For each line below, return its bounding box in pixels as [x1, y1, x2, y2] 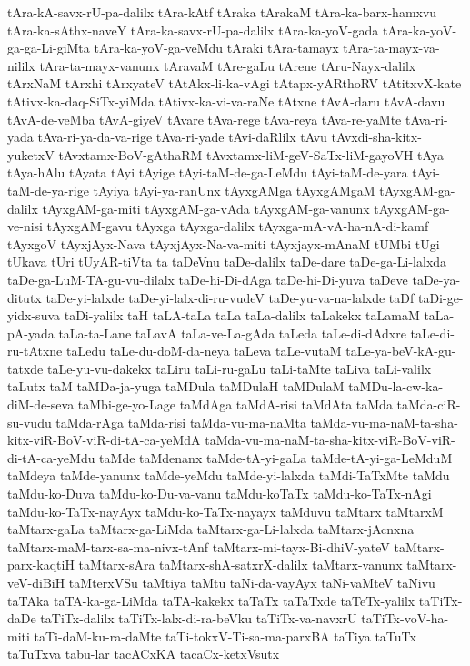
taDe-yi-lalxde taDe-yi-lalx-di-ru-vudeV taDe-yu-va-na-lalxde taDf [45, 288, 415, 307]
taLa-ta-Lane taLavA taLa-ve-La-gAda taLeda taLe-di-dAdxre [58, 323, 406, 342]
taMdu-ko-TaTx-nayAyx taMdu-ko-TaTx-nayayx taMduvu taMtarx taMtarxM [7, 501, 444, 520]
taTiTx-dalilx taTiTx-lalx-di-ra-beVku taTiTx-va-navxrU [40, 609, 357, 628]
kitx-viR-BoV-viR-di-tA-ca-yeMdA [7, 430, 201, 449]
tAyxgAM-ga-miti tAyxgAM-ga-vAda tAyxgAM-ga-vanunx [42, 198, 370, 217]
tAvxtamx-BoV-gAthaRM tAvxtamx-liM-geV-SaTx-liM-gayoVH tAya [58, 145, 444, 164]
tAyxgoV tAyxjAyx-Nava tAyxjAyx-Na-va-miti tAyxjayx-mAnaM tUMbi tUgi [7, 234, 440, 253]
